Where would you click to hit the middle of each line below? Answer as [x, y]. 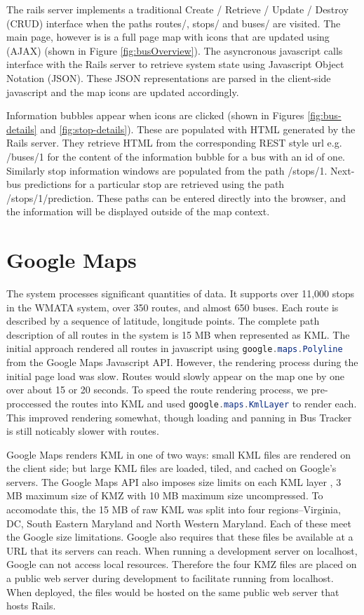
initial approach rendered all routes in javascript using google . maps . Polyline [175, 348]
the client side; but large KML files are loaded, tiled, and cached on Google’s [171, 468]
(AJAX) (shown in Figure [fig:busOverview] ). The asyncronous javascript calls [175, 50]
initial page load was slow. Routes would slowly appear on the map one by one [175, 376]
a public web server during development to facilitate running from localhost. [170, 578]
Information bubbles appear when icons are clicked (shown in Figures [155, 115]
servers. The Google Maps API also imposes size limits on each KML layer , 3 [174, 481]
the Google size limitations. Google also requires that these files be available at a [180, 537]
